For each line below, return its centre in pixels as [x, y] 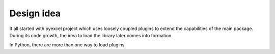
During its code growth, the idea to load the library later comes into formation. [91, 35]
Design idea [35, 13]
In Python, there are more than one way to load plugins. [68, 45]
